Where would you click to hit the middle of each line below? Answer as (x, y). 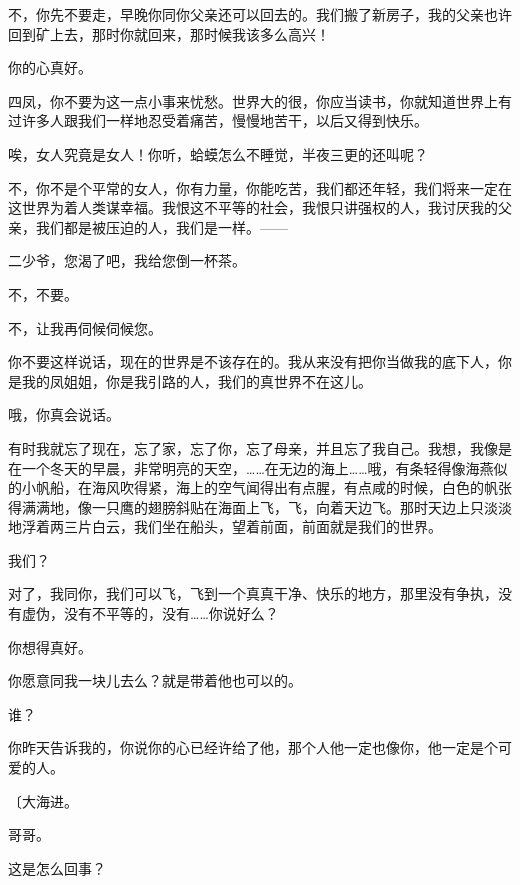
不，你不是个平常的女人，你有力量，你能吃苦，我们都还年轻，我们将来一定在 (260, 187)
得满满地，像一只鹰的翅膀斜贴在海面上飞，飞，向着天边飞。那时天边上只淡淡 (260, 506)
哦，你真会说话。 (64, 414)
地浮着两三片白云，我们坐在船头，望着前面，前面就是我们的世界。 (225, 526)
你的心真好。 (50, 67)
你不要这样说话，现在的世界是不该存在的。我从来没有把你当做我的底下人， (253, 361)
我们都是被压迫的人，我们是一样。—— (161, 226)
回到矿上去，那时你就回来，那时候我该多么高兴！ (169, 33)
